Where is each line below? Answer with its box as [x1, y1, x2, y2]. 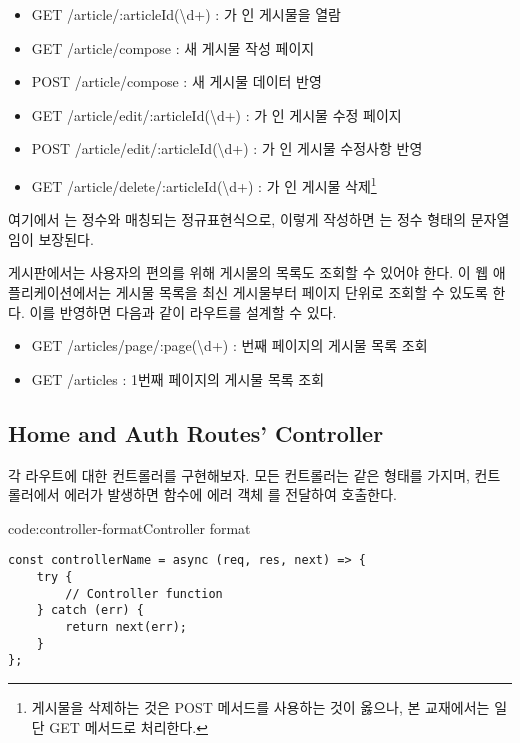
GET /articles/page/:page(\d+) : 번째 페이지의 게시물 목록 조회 [31, 335, 428, 356]
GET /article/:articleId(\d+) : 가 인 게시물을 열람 [31, 4, 341, 24]
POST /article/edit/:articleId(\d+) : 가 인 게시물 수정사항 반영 [31, 138, 423, 159]
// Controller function [65, 586, 223, 601]
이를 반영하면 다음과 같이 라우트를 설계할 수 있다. [29, 301, 337, 322]
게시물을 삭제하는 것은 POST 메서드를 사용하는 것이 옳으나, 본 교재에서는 [31, 696, 490, 717]
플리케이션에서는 [8, 282, 112, 302]
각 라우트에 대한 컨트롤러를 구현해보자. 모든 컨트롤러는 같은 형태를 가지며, [8, 464, 470, 485]
